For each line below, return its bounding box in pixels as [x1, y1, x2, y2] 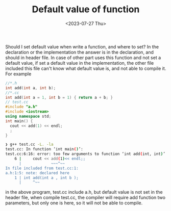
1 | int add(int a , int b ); [14, 175, 79, 180]
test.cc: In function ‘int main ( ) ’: [5, 147, 83, 152]
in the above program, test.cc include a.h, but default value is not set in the [5, 189, 163, 195]
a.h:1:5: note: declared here [5, 170, 70, 175]
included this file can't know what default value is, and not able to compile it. [5, 65, 166, 71]
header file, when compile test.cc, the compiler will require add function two [5, 195, 166, 201]
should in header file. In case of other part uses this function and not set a [5, 55, 161, 61]
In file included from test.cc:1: [5, 166, 79, 171]
